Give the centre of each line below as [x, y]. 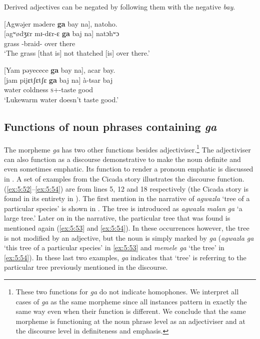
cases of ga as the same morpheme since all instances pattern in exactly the [131, 301]
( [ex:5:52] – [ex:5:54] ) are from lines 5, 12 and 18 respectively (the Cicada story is [126, 188]
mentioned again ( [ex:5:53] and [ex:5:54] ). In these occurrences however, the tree [127, 227]
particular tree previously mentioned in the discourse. [86, 267]
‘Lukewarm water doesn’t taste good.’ [61, 99]
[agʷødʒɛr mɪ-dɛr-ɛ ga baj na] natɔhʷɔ [62, 33]
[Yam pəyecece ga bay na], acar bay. [60, 69]
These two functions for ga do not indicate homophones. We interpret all [127, 291]
